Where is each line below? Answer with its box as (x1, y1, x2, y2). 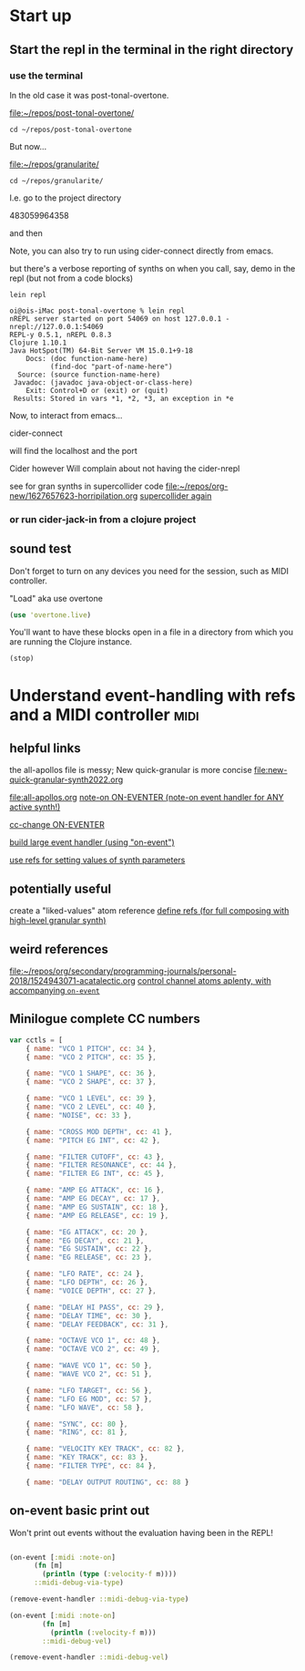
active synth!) (9, 801, 61, 812)
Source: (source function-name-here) (17, 370, 161, 379)
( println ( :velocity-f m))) (49, 1628, 157, 1637)
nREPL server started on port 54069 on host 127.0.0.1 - (9, 314, 230, 324)
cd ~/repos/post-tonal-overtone (9, 125, 132, 134)
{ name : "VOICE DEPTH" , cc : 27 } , (25, 1286, 157, 1295)
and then (9, 227, 43, 238)
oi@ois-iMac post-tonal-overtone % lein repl (9, 306, 185, 315)
